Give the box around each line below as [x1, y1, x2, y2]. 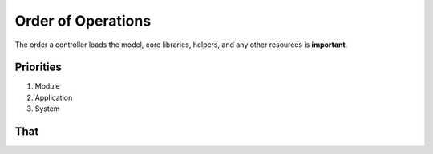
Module [34, 81, 60, 91]
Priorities [14, 61, 62, 74]
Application [34, 93, 73, 102]
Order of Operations [14, 12, 152, 30]
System [34, 104, 60, 113]
